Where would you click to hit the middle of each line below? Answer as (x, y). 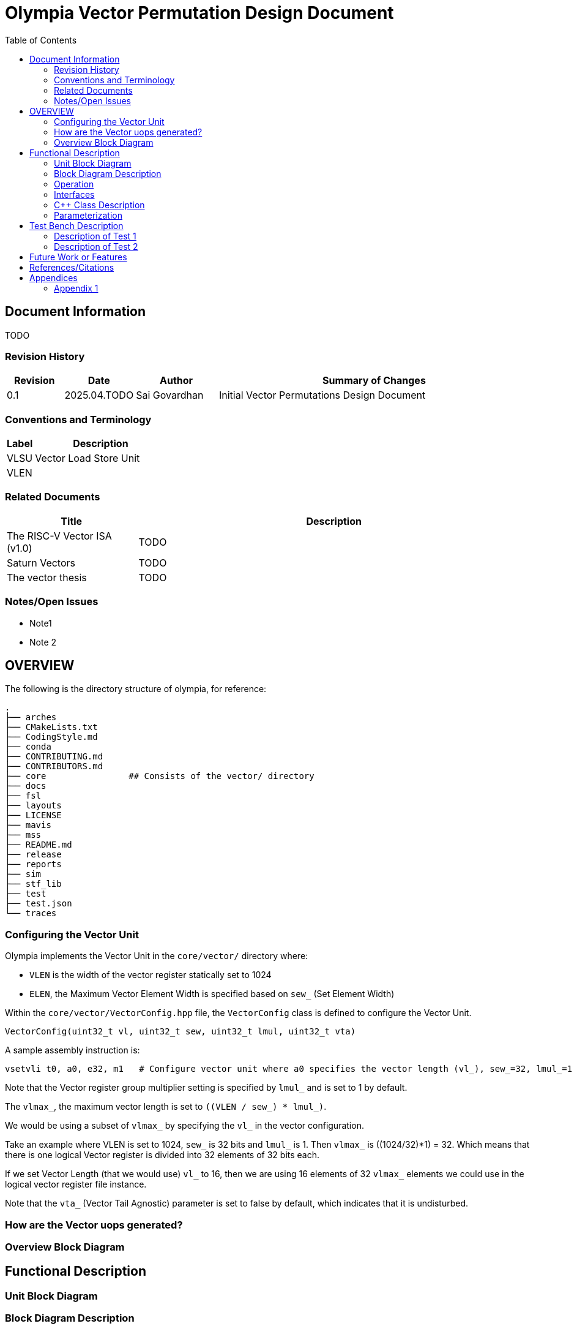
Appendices (54, 277)
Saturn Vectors (41, 563)
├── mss (23, 835)
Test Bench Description (76, 225)
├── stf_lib (33, 884)
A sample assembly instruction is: (73, 1050)
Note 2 (43, 642)
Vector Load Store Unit (87, 458)
